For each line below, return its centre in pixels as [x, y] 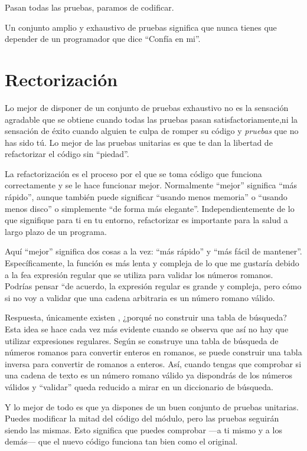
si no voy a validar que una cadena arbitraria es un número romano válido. [140, 297]
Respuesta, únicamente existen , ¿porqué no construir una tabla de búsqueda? [146, 317]
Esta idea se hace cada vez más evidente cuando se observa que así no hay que [147, 329]
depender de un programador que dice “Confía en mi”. [103, 39]
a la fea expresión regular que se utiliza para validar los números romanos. [139, 274]
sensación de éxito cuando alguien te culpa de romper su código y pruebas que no [152, 131]
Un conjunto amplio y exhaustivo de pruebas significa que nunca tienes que [141, 27]
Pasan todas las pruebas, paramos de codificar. [89, 7]
